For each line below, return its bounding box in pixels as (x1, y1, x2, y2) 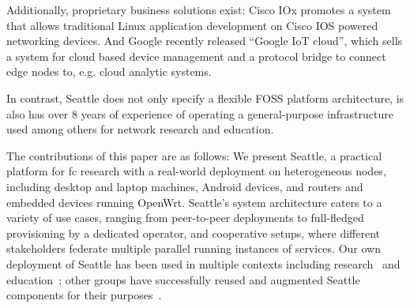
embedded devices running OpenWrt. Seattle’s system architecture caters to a (6, 193, 382, 210)
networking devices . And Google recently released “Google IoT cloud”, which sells (6, 32, 403, 49)
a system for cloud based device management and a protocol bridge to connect (6, 47, 386, 64)
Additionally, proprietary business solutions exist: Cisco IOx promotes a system (6, 2, 391, 17)
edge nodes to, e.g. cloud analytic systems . (6, 63, 212, 80)
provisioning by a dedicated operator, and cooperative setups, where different (6, 224, 380, 241)
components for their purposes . (6, 287, 162, 303)
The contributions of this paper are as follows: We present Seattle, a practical (6, 147, 382, 163)
